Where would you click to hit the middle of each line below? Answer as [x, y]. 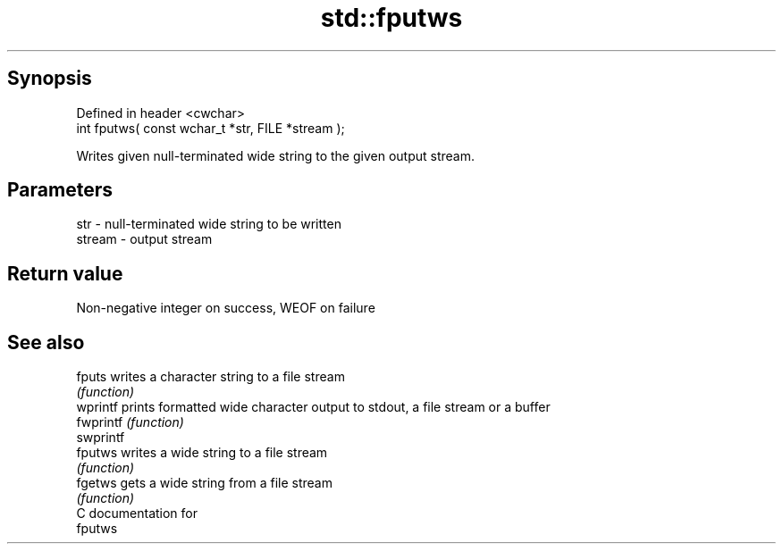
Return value [65, 273]
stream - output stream [144, 239]
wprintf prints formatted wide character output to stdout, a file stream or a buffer [313, 407]
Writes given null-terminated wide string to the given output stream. [275, 155]
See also [46, 342]
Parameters [60, 190]
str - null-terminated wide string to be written [209, 224]
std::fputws [391, 18]
